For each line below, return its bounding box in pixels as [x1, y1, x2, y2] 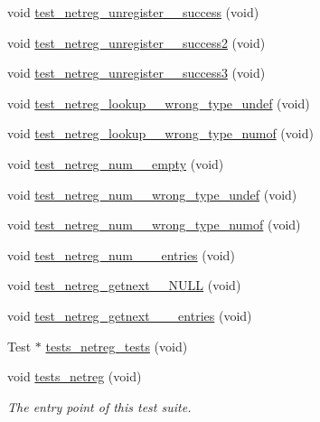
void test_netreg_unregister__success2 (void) [7, 33, 266, 52]
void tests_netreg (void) [7, 367, 142, 386]
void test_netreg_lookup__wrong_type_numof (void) [7, 124, 314, 143]
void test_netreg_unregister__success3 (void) [7, 63, 266, 82]
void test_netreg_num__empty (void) [7, 154, 224, 173]
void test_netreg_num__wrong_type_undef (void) [7, 184, 297, 203]
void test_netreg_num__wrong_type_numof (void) [7, 215, 301, 234]
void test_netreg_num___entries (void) [7, 245, 235, 264]
